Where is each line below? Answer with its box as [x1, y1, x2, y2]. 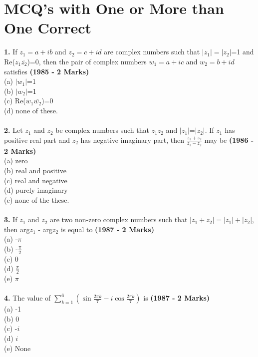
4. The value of [4, 293, 51, 303]
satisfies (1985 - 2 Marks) [4, 66, 89, 76]
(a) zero [4, 155, 28, 166]
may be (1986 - [204, 134, 254, 145]
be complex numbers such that [55, 125, 149, 135]
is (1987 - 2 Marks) [143, 293, 210, 303]
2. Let [4, 125, 23, 135]
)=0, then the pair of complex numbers [27, 56, 147, 66]
